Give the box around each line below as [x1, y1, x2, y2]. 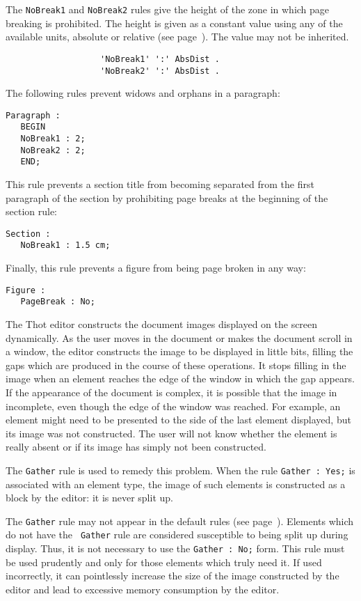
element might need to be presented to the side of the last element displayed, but [6, 412, 351, 427]
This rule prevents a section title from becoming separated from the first [6, 177, 314, 192]
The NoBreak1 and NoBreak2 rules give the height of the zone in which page [6, 2, 330, 16]
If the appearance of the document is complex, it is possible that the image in [6, 385, 337, 399]
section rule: [6, 204, 58, 219]
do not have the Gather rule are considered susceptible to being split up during [6, 527, 348, 542]
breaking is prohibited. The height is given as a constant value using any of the [6, 15, 343, 30]
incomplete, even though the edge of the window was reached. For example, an [6, 398, 341, 413]
